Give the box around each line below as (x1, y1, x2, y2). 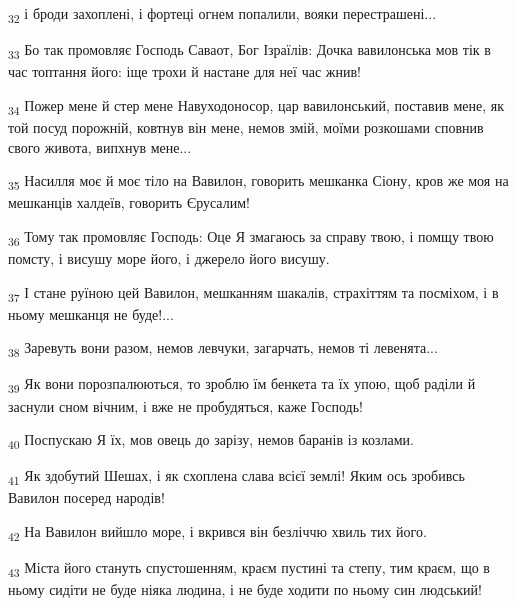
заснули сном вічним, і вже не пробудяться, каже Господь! (8, 395, 363, 416)
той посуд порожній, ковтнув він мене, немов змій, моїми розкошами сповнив (8, 116, 484, 137)
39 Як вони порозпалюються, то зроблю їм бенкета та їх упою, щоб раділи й (8, 373, 476, 397)
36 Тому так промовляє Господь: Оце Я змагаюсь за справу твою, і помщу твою (8, 225, 494, 249)
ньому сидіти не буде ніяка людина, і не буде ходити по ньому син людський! (8, 579, 482, 600)
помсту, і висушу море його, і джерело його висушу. (8, 248, 330, 268)
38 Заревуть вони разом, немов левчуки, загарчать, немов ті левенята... (8, 337, 438, 361)
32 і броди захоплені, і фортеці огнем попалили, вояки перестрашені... (8, 3, 437, 26)
